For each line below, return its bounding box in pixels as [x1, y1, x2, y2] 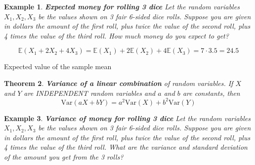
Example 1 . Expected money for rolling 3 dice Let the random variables [4, 1, 240, 11]
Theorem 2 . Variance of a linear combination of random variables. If [4, 78, 233, 88]
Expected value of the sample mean [4, 61, 112, 72]
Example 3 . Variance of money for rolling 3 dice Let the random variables [4, 113, 251, 123]
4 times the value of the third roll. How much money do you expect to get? [4, 30, 229, 41]
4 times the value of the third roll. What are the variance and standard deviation [4, 142, 248, 152]
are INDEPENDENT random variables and [24, 87, 156, 98]
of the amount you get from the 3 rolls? [4, 152, 124, 162]
